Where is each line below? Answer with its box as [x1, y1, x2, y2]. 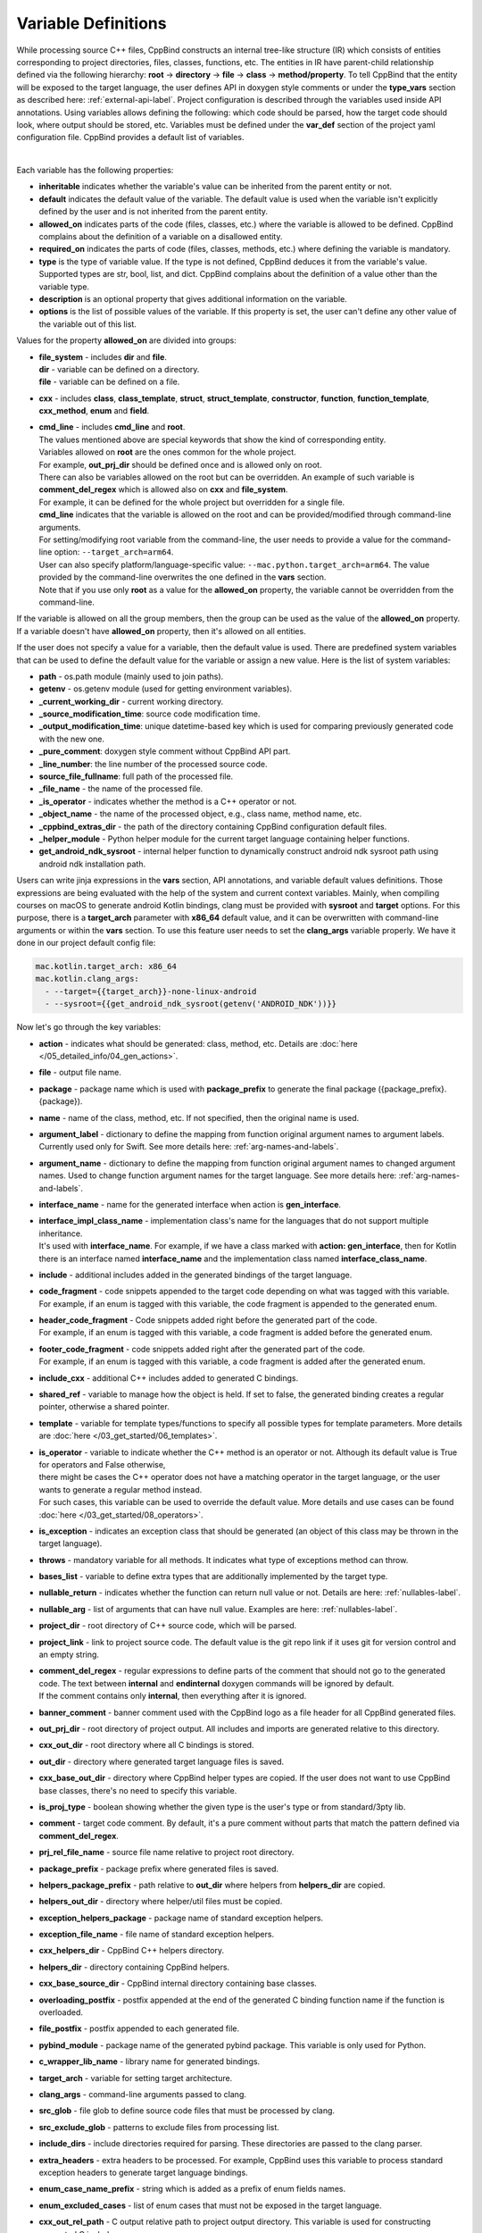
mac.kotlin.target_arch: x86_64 [35, 961, 178, 972]
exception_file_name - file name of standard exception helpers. [38, 1929, 275, 1940]
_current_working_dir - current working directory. [38, 696, 224, 707]
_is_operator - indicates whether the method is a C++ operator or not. [38, 796, 297, 807]
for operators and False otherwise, [38, 1459, 166, 1469]
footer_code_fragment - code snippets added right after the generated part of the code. [38, 1343, 366, 1354]
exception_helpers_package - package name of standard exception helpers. [38, 1912, 324, 1923]
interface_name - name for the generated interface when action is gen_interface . [38, 1199, 342, 1209]
